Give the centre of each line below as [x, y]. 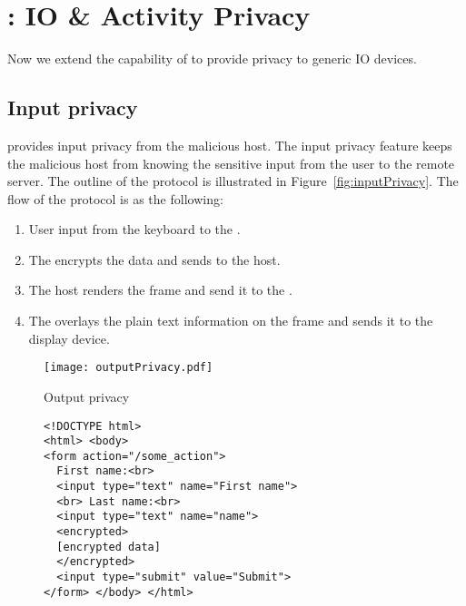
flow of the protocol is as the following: [115, 198]
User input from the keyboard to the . [134, 229]
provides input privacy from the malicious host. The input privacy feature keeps [230, 145]
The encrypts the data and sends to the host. [154, 259]
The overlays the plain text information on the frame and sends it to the [231, 321]
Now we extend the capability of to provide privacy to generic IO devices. [212, 59]
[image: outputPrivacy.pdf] [129, 368]
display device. [69, 338]
